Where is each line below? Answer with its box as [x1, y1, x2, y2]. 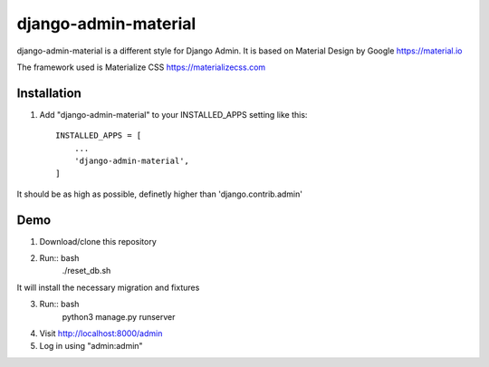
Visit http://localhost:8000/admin [39, 328, 163, 339]
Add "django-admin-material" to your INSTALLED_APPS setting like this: [39, 109, 308, 120]
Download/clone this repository [39, 236, 158, 246]
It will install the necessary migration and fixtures [16, 282, 200, 293]
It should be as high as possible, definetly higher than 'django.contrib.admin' [16, 188, 303, 199]
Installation [16, 85, 81, 101]
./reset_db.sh [62, 266, 111, 276]
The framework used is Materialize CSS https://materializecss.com [16, 62, 266, 72]
